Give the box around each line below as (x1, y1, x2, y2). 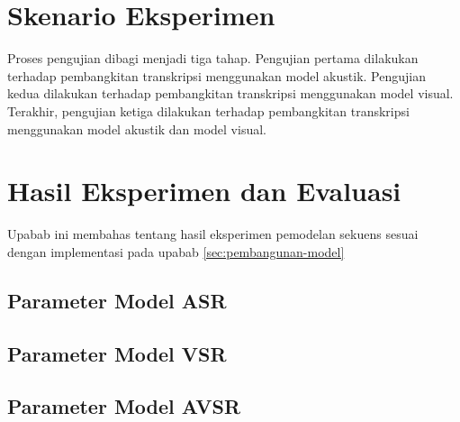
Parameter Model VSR (7, 339, 227, 367)
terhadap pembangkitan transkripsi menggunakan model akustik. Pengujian (7, 66, 426, 85)
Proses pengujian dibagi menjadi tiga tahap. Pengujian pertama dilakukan (7, 49, 419, 68)
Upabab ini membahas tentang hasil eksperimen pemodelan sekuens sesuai (7, 225, 419, 243)
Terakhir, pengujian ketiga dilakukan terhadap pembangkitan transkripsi (7, 101, 410, 120)
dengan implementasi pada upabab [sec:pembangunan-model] (7, 242, 345, 261)
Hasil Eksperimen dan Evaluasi (7, 172, 401, 209)
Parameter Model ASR (7, 286, 227, 314)
